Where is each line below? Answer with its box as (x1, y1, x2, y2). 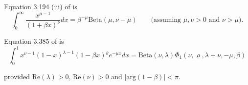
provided (4, 71, 30, 81)
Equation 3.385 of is (4, 35, 64, 46)
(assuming (151, 17, 181, 24)
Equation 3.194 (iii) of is (4, 1, 77, 11)
